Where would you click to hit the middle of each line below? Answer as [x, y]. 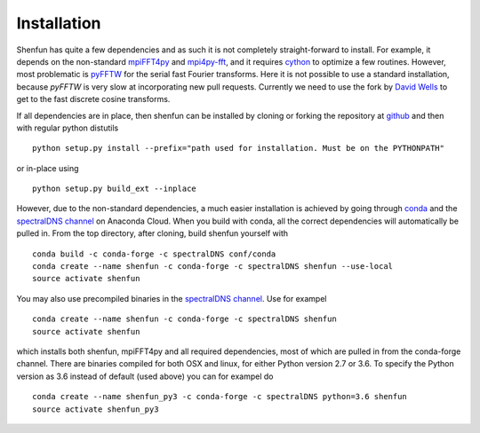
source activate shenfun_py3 [96, 409]
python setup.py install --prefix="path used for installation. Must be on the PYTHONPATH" [238, 148]
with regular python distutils [68, 128]
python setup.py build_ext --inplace [115, 189]
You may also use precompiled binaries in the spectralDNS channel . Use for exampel [172, 298]
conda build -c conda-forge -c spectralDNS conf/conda [154, 254]
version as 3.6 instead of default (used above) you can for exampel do [145, 376]
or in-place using [48, 168]
